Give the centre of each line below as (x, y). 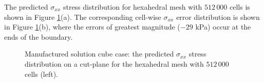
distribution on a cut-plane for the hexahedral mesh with (114, 63)
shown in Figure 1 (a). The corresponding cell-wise (83, 17)
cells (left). (42, 74)
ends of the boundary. (39, 36)
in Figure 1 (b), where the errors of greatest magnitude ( (92, 27)
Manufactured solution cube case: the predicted (99, 54)
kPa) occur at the (223, 27)
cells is (240, 7)
